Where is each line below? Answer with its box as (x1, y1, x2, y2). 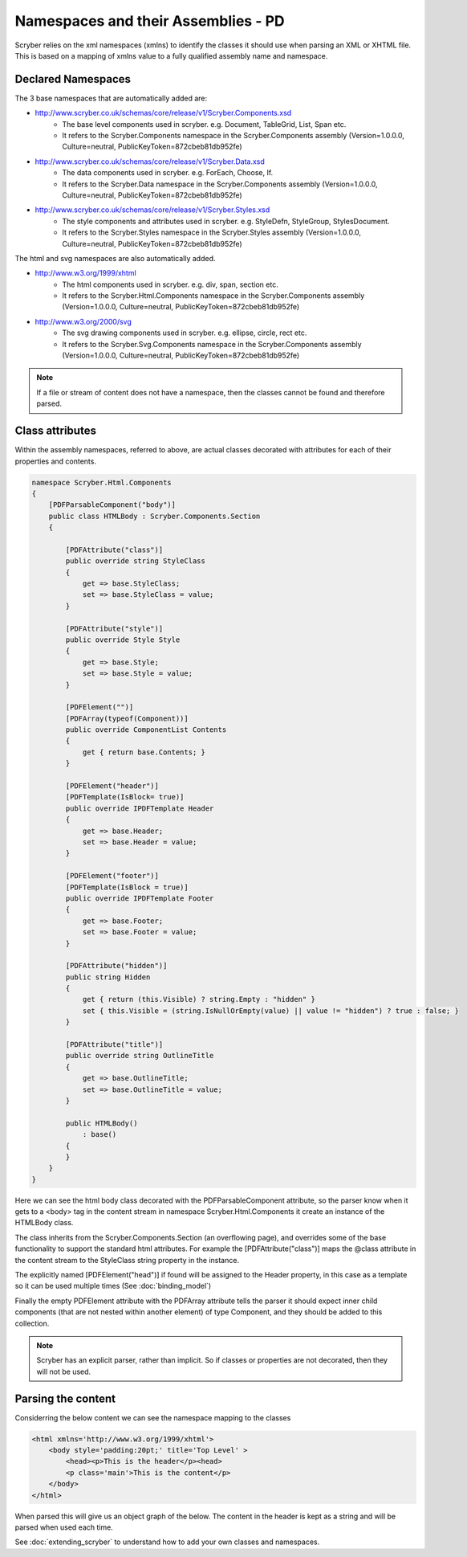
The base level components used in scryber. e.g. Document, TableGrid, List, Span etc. (62, 119, 347, 129)
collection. (14, 1318, 50, 1328)
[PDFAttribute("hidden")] (65, 961, 168, 971)
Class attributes (14, 424, 96, 438)
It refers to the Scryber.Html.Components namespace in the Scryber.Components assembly (62, 291, 365, 300)
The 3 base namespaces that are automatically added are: (14, 93, 208, 103)
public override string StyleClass (65, 557, 206, 566)
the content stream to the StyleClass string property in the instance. (14, 1255, 240, 1265)
